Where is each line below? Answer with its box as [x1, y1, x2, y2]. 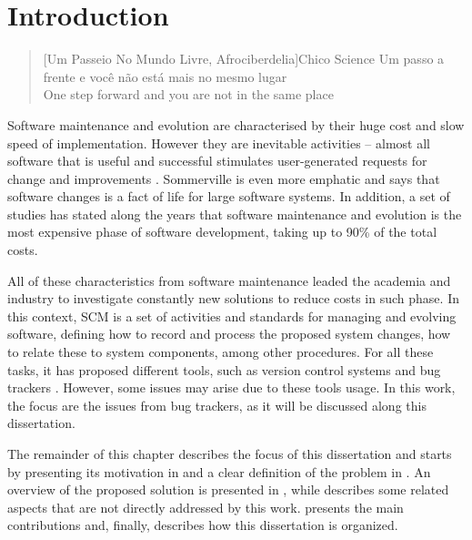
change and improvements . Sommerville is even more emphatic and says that [7, 168, 440, 188]
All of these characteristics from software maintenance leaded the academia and [7, 270, 451, 290]
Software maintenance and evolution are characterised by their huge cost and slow [7, 115, 465, 134]
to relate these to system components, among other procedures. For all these [7, 342, 434, 362]
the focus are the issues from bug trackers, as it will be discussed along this [7, 395, 427, 414]
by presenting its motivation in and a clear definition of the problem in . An [7, 462, 431, 481]
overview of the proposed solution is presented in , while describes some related [7, 480, 449, 499]
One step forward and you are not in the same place [43, 85, 334, 104]
